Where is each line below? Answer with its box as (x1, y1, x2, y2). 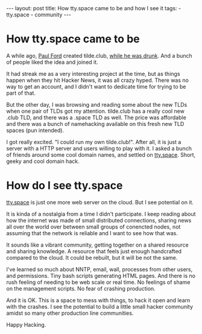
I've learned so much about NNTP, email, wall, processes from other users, (6, 265, 193, 273)
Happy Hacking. (6, 321, 46, 328)
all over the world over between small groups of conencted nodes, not (6, 223, 181, 230)
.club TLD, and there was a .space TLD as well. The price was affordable (6, 113, 187, 121)
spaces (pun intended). (6, 127, 65, 134)
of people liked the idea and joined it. (6, 58, 98, 66)
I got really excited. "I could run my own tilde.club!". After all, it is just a (6, 138, 181, 145)
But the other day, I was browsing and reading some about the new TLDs (6, 101, 188, 108)
